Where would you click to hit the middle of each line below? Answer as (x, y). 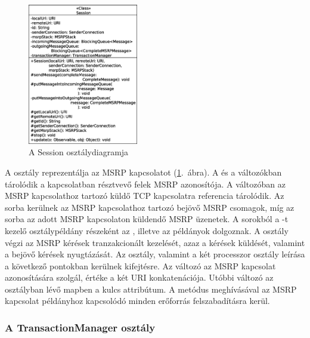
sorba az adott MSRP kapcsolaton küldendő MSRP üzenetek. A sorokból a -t (147, 219)
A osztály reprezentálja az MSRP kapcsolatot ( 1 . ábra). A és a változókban (143, 172)
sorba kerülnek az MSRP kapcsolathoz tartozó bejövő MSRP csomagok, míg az (150, 207)
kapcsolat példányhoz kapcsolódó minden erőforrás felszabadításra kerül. (137, 301)
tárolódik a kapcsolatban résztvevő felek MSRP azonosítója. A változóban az (145, 184)
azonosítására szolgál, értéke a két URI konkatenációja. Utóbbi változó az (139, 277)
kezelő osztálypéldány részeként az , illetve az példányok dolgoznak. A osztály (147, 230)
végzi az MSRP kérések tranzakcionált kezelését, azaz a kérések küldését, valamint (155, 242)
